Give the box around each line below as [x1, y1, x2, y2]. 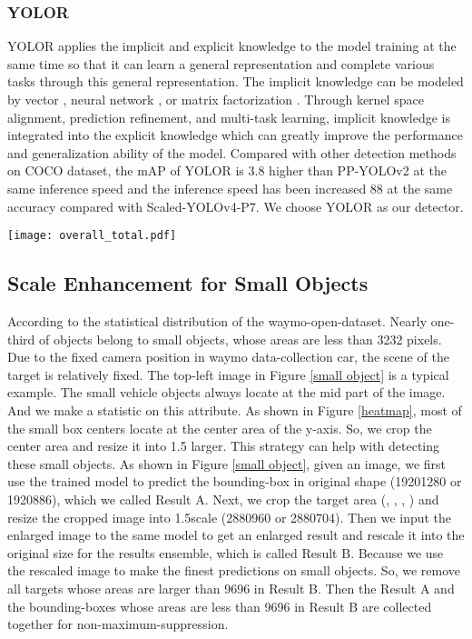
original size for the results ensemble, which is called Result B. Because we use [7, 543, 444, 562]
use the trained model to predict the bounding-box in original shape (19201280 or [7, 472, 462, 491]
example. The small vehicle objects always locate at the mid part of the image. [7, 383, 446, 402]
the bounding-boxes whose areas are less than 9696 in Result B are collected [7, 596, 432, 615]
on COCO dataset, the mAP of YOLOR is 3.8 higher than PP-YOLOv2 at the [7, 161, 447, 180]
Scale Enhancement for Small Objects [7, 269, 369, 297]
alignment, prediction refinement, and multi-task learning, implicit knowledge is [7, 107, 450, 126]
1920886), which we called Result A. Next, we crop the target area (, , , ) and [7, 489, 439, 508]
